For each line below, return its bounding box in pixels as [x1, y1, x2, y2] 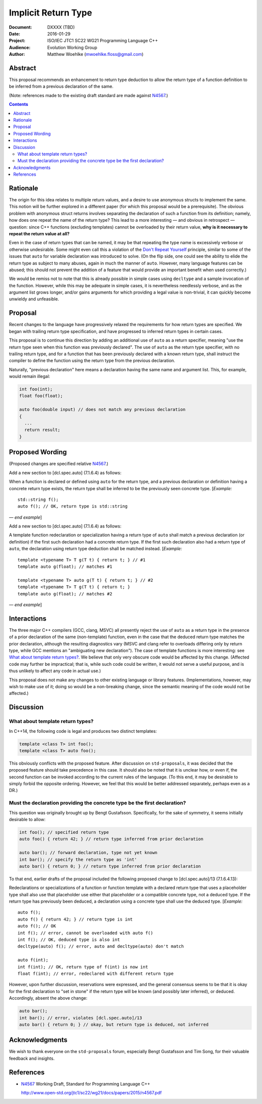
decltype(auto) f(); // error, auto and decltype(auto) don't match [17, 944, 184, 949]
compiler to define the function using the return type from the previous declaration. [9, 358, 176, 363]
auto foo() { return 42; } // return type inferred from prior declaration [19, 836, 204, 842]
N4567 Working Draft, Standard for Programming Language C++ [21, 1081, 150, 1087]
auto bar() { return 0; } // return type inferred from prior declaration [19, 863, 201, 869]
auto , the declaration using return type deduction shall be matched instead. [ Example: [9, 546, 182, 552]
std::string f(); [17, 496, 59, 502]
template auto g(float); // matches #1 [17, 564, 113, 570]
